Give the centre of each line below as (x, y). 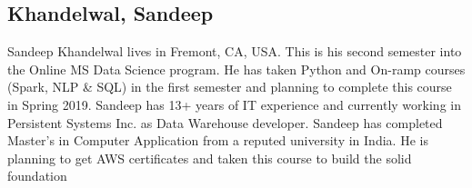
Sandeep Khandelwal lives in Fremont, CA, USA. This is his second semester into (235, 51)
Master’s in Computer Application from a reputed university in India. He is (218, 140)
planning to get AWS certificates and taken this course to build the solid (210, 158)
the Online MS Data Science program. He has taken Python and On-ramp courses (236, 69)
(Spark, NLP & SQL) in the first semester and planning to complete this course (230, 87)
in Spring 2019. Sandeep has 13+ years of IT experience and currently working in (234, 104)
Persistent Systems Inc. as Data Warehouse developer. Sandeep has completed (225, 122)
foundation (37, 176)
